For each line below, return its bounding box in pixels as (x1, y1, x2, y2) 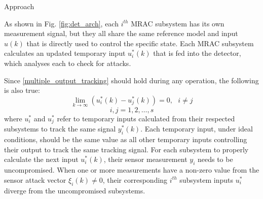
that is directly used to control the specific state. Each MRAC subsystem (26, 38, 254, 48)
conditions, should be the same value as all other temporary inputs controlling (4, 134, 247, 145)
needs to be (197, 154, 233, 164)
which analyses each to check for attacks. (4, 57, 131, 68)
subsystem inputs (179, 174, 233, 185)
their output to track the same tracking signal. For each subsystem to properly (4, 144, 249, 154)
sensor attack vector (4, 174, 66, 185)
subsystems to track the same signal (4, 123, 116, 134)
